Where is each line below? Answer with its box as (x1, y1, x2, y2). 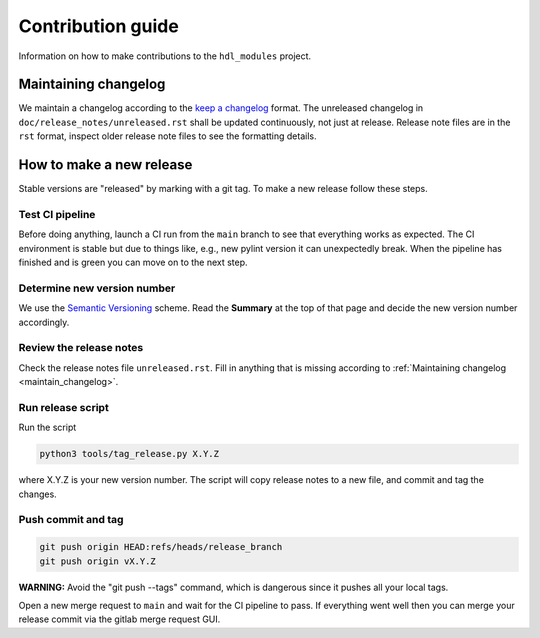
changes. (18, 488, 57, 500)
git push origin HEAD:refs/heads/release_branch (39, 541, 283, 553)
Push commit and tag (18, 513, 124, 527)
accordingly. (18, 316, 70, 328)
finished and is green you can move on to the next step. (18, 256, 249, 269)
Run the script (18, 421, 77, 434)
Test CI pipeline (18, 207, 96, 221)
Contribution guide (18, 15, 179, 37)
